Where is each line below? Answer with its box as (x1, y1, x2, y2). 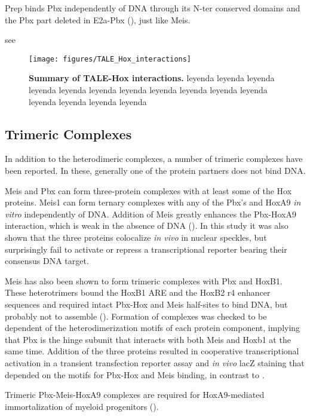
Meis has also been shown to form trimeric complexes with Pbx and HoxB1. (5, 274, 283, 287)
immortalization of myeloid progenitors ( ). (5, 400, 159, 412)
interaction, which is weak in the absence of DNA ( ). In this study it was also (5, 219, 288, 232)
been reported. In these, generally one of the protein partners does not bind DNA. (5, 164, 306, 177)
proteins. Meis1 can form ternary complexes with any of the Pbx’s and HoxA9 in (5, 196, 301, 208)
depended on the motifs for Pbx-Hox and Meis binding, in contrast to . (5, 368, 265, 381)
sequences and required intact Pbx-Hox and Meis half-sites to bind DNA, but (5, 298, 288, 310)
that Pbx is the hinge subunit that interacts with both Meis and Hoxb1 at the (5, 333, 291, 345)
